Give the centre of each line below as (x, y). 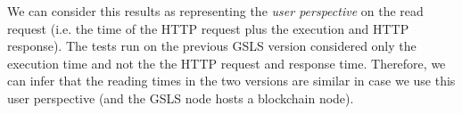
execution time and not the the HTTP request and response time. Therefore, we (227, 63)
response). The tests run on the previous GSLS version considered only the (212, 46)
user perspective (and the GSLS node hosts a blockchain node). (181, 98)
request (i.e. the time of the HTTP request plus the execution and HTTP (208, 28)
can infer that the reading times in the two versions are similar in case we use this (231, 81)
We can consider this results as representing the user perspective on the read (215, 11)
